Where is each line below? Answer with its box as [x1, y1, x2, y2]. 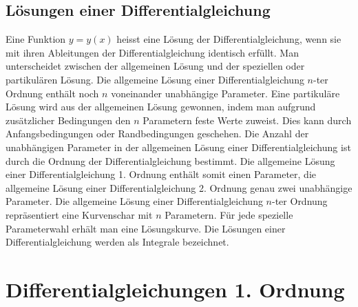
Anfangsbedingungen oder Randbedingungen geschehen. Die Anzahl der [6, 126, 309, 141]
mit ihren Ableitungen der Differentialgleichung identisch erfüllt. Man [6, 45, 299, 59]
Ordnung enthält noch [6, 86, 99, 100]
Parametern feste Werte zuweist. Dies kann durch [143, 112, 352, 127]
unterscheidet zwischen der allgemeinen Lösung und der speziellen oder [6, 59, 305, 73]
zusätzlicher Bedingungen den [6, 112, 131, 127]
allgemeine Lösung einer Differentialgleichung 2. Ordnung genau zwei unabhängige [6, 180, 352, 195]
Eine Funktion [6, 32, 66, 46]
